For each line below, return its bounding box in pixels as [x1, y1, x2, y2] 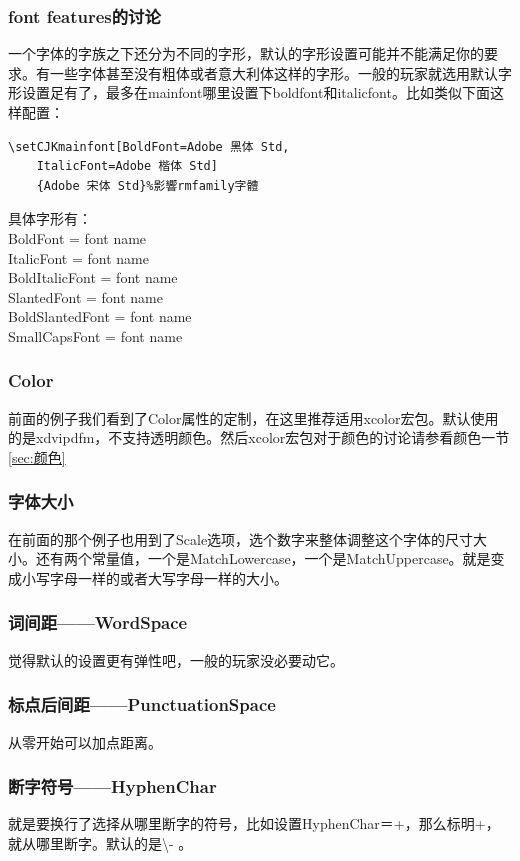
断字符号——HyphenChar [8, 774, 217, 799]
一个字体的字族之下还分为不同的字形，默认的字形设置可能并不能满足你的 [8, 43, 484, 64]
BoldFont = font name [8, 227, 147, 248]
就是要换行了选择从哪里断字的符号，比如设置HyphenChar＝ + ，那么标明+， [8, 813, 500, 834]
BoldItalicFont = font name [8, 267, 178, 288]
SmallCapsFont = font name [8, 325, 183, 346]
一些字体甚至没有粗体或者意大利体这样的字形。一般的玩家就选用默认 [49, 62, 498, 83]
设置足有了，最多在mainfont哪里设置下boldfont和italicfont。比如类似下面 [21, 82, 490, 103]
